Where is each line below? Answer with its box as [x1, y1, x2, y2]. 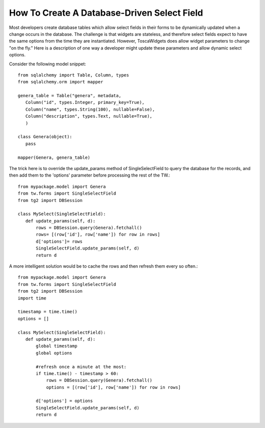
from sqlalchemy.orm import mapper [18, 79, 104, 85]
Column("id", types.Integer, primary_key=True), [25, 100, 145, 105]
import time [18, 295, 47, 301]
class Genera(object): [18, 134, 73, 140]
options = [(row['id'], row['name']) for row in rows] [46, 384, 181, 390]
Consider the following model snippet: [9, 61, 86, 67]
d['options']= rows [36, 238, 83, 244]
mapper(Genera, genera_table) [18, 154, 91, 160]
